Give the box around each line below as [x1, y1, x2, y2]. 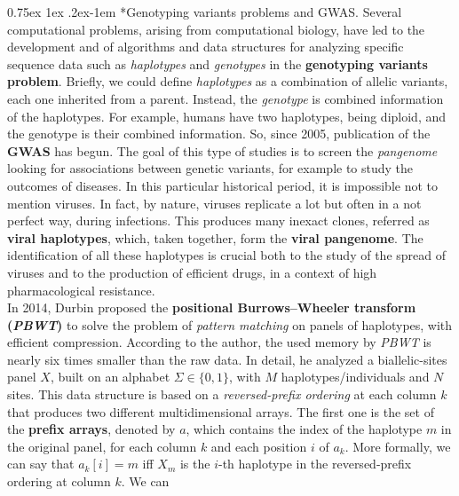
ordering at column [7, 472, 111, 491]
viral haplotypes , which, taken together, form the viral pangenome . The [7, 228, 423, 247]
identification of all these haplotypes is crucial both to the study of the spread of [7, 246, 446, 264]
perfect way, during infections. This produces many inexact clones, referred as [7, 211, 430, 230]
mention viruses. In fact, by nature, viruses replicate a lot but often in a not [7, 193, 422, 212]
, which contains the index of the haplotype [186, 420, 423, 438]
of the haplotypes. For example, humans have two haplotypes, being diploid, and [7, 106, 447, 125]
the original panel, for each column [7, 437, 197, 455]
